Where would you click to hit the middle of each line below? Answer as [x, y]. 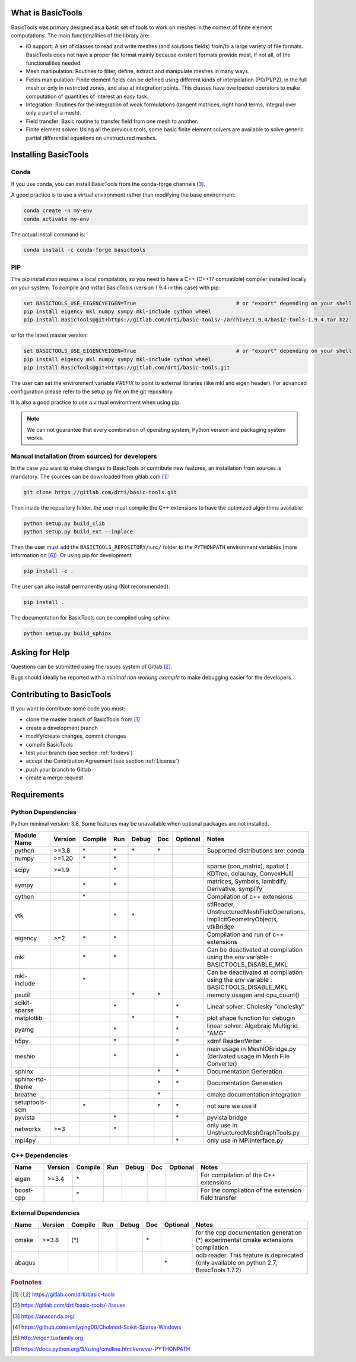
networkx [28, 1129]
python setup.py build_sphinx [67, 633]
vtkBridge [220, 927]
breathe [26, 1094]
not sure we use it [232, 1106]
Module [26, 835]
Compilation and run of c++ [245, 934]
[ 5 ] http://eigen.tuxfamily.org [48, 1338]
